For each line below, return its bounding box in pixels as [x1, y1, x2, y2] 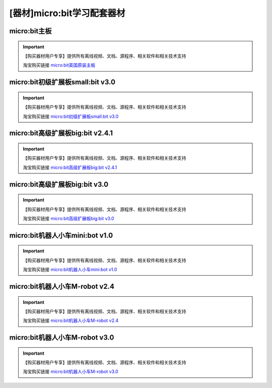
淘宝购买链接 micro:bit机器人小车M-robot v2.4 [23, 317, 119, 324]
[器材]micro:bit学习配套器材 [9, 8, 125, 19]
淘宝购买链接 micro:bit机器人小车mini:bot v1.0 [23, 267, 117, 273]
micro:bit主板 [9, 27, 52, 35]
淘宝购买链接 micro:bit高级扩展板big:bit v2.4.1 [23, 164, 117, 170]
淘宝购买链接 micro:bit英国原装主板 [23, 62, 96, 68]
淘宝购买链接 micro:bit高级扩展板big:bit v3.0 [23, 215, 114, 221]
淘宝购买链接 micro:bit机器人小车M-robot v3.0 [23, 368, 118, 375]
